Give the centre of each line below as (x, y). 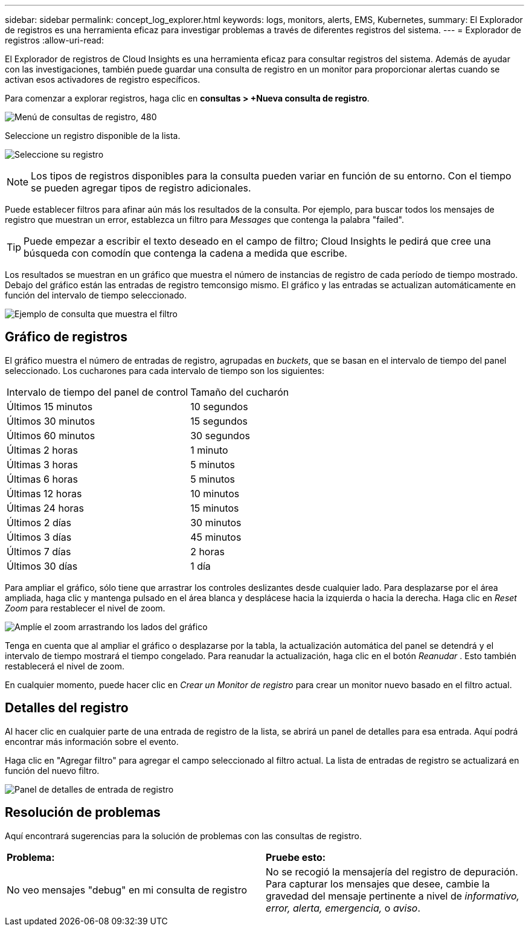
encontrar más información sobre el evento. (92, 741)
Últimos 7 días (39, 551)
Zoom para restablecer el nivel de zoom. (85, 608)
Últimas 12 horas (44, 493)
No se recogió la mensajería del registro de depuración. (392, 871)
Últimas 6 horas (42, 479)
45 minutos (216, 537)
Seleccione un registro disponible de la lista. (93, 136)
